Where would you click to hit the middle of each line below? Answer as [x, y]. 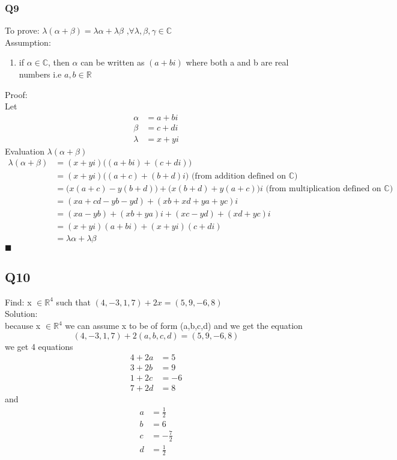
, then [59, 62]
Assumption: [28, 42]
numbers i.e [40, 74]
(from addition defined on [239, 176]
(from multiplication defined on [323, 189]
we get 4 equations [39, 346]
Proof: [16, 94]
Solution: [21, 314]
